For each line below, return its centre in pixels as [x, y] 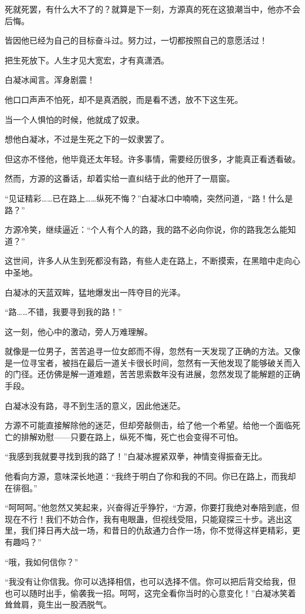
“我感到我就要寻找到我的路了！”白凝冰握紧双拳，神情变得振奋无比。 [136, 456]
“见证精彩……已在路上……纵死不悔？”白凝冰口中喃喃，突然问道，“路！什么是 [149, 198]
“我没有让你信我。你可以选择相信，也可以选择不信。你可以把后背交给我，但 [150, 581]
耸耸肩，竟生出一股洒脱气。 [58, 604]
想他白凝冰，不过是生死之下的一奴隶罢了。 [87, 139]
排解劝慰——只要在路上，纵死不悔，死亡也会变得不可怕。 [132, 436]
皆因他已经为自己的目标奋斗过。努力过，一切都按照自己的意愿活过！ [136, 40]
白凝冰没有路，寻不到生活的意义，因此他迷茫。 [95, 405]
